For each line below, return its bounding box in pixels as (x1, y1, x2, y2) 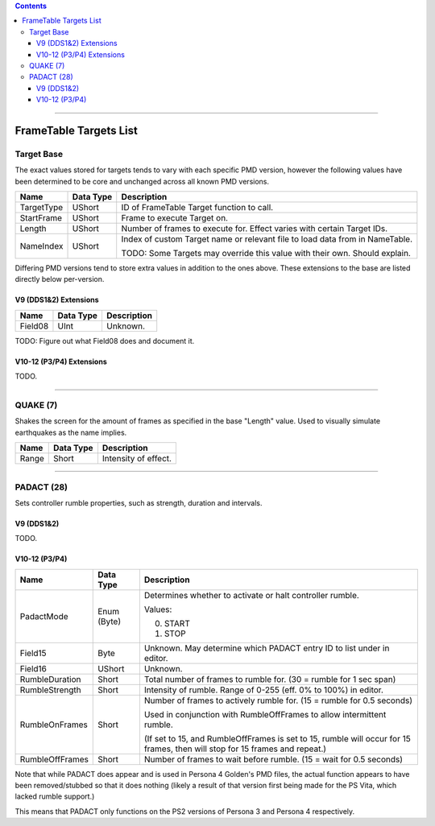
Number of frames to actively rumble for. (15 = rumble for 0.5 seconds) (143, 695, 412, 706)
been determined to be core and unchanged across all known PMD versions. (14, 176, 270, 186)
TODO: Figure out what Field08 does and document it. (14, 336, 195, 345)
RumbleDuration (19, 673, 81, 684)
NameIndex (19, 241, 64, 252)
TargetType (19, 202, 64, 213)
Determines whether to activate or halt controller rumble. (143, 589, 360, 601)
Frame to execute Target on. (121, 213, 229, 224)
